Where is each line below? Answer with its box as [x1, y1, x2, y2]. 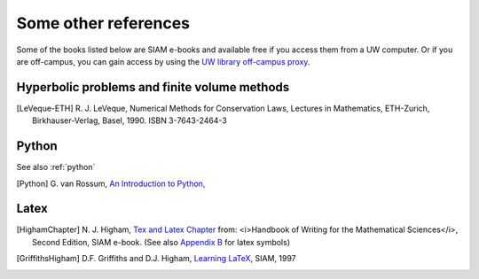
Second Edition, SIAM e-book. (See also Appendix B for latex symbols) [32, 236, 290, 247]
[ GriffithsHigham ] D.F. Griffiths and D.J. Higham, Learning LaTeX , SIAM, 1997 [16, 253, 296, 264]
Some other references [16, 13, 191, 33]
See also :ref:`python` [16, 162, 96, 173]
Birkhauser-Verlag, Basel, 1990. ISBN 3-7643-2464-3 [32, 115, 228, 126]
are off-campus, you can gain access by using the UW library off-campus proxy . [16, 56, 310, 66]
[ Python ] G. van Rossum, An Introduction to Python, [16, 178, 206, 189]
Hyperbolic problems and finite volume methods [16, 80, 290, 95]
